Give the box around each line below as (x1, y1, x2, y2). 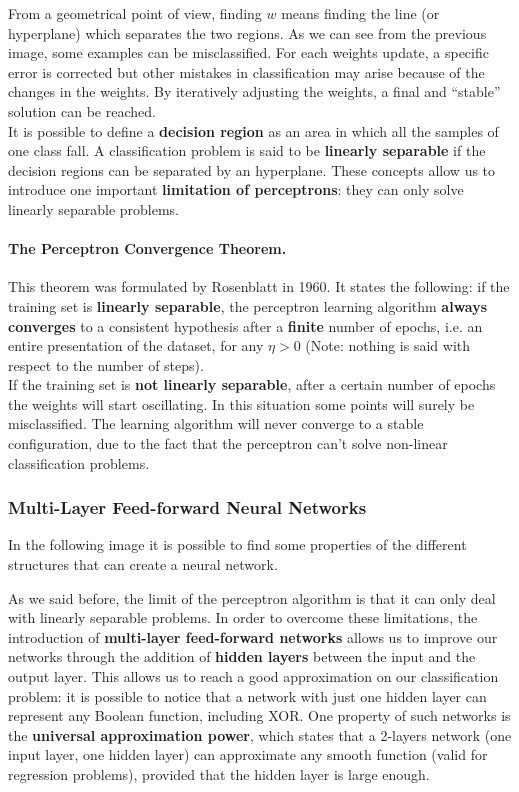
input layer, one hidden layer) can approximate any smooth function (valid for (8, 744, 488, 765)
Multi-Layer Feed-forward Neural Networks (8, 495, 367, 520)
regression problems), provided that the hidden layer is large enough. (8, 764, 430, 785)
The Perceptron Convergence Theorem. (8, 238, 287, 259)
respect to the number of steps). (8, 354, 204, 375)
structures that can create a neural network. (8, 554, 278, 575)
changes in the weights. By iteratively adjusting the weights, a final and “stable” (8, 81, 501, 102)
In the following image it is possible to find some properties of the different (8, 534, 467, 555)
